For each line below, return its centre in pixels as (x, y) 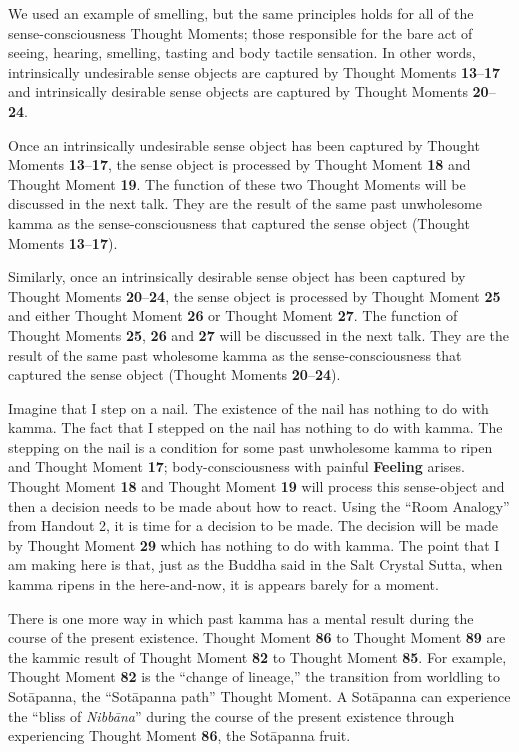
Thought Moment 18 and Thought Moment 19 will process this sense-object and (256, 486)
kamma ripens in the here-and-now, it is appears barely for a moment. (223, 584)
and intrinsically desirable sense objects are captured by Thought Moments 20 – (252, 91)
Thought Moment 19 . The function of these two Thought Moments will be (237, 183)
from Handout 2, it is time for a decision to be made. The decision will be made (253, 525)
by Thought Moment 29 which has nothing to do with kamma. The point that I (254, 544)
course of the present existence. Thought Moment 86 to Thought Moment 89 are (257, 637)
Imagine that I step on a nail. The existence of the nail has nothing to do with (248, 407)
